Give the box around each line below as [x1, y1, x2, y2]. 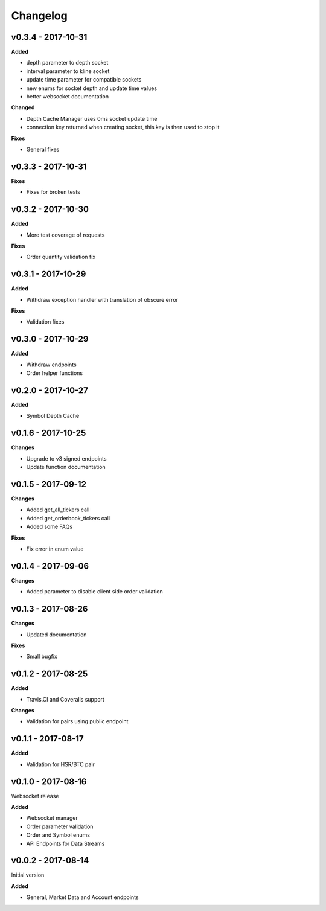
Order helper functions [26, 369, 83, 377]
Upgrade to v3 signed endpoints [26, 455, 107, 462]
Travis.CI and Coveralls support [26, 695, 105, 703]
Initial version [11, 871, 45, 878]
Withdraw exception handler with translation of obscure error [26, 296, 178, 303]
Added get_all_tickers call [26, 506, 90, 513]
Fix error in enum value [26, 545, 84, 552]
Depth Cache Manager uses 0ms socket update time [26, 115, 158, 122]
